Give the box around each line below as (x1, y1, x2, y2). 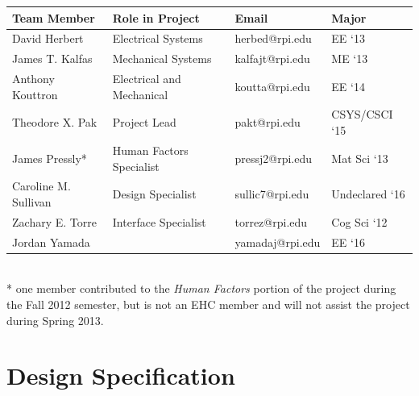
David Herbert (12, 30, 84, 47)
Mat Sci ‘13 (331, 149, 388, 166)
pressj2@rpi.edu (234, 149, 313, 166)
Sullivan (12, 193, 52, 210)
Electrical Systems (112, 30, 203, 47)
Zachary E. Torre (12, 213, 97, 230)
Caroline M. (12, 177, 71, 194)
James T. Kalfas (12, 50, 93, 67)
